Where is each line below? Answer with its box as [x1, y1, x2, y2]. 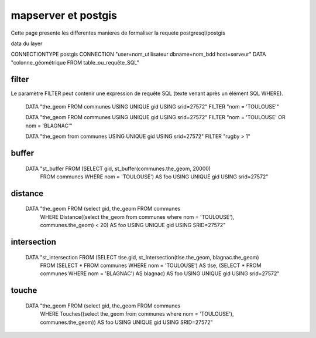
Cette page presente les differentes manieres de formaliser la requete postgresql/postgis [11, 29, 225, 36]
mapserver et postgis [11, 9, 117, 22]
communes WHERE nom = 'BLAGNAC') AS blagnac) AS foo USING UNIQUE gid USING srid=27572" [40, 270, 280, 277]
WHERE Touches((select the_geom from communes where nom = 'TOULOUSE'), [40, 310, 234, 317]
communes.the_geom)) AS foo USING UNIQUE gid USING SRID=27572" [40, 319, 213, 326]
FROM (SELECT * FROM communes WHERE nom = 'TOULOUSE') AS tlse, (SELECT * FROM [40, 262, 262, 269]
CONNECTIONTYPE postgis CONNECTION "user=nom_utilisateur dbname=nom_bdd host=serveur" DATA [11, 50, 266, 58]
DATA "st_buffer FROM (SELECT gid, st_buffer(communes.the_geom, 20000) [25, 165, 211, 172]
